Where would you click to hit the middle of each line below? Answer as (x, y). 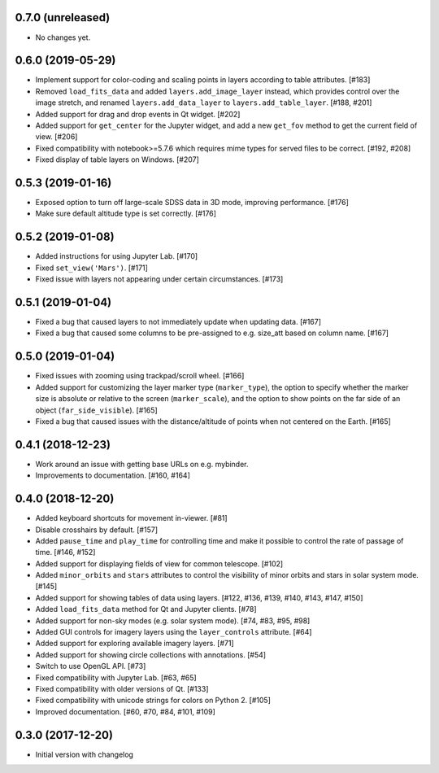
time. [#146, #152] (65, 552)
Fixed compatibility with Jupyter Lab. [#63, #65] (116, 677)
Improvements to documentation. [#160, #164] (113, 475)
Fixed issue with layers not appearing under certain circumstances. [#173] (159, 279)
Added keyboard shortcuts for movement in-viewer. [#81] (131, 518)
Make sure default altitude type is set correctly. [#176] (126, 214)
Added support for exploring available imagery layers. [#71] (135, 644)
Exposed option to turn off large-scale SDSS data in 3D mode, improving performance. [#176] (192, 203)
